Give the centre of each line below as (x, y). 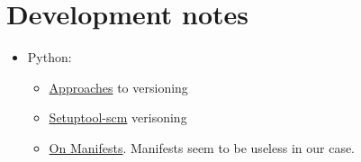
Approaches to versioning (118, 87)
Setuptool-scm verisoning (118, 117)
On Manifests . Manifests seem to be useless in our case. (202, 147)
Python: (50, 57)
